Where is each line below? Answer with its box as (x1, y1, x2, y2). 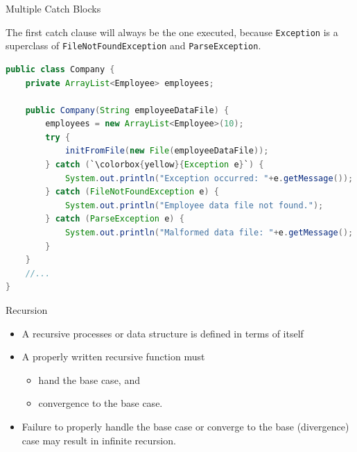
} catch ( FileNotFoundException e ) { (45, 187, 219, 197)
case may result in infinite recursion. (21, 433, 176, 447)
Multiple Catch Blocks (6, 1, 101, 15)
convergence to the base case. (38, 396, 163, 410)
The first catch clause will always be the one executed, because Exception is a (6, 24, 338, 39)
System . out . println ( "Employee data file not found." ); (64, 200, 324, 210)
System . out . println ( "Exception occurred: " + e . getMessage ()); (64, 173, 354, 183)
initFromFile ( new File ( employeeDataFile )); (64, 146, 269, 156)
